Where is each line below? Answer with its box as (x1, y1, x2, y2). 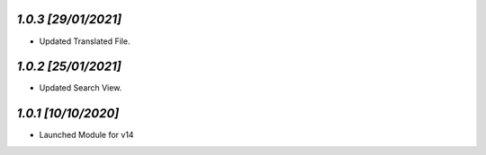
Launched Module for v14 (39, 130, 134, 141)
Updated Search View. (39, 82, 122, 93)
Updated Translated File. (39, 36, 130, 47)
